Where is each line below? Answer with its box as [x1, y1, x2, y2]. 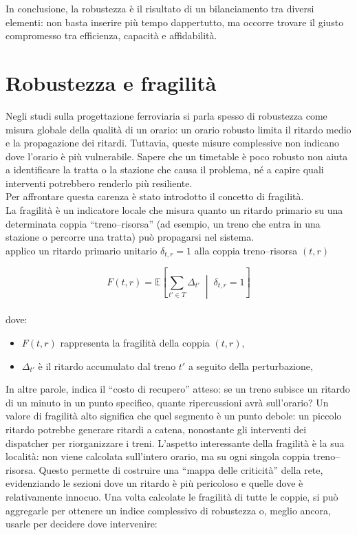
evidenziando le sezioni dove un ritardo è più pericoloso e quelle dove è [6, 476, 303, 490]
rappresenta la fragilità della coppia [60, 335, 210, 349]
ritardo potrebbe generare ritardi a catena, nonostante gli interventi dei [6, 422, 307, 436]
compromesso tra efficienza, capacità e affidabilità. [6, 28, 217, 43]
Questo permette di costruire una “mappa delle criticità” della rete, [39, 462, 323, 477]
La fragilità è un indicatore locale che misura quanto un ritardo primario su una [6, 203, 343, 217]
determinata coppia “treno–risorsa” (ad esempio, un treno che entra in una [6, 216, 321, 230]
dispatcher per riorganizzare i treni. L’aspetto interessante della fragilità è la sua [6, 435, 345, 450]
